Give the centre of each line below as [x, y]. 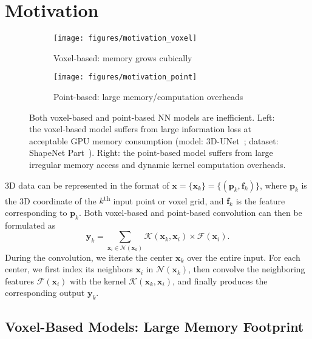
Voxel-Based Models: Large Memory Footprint [154, 326]
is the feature [260, 200]
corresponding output [45, 293]
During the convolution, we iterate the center [89, 257]
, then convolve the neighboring [247, 269]
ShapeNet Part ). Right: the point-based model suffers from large [151, 153]
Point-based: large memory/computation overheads [148, 97]
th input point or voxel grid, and [164, 200]
